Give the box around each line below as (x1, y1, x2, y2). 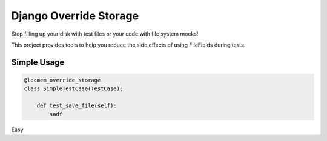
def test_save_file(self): (36, 102, 117, 109)
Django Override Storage (11, 9, 139, 22)
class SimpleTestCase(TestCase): (24, 85, 124, 92)
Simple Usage (11, 57, 65, 67)
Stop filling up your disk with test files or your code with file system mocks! (11, 30, 199, 38)
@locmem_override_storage (24, 76, 101, 84)
